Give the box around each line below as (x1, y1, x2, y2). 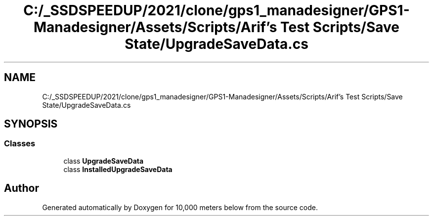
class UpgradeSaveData (63, 156, 144, 165)
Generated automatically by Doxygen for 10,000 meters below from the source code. (42, 203, 318, 212)
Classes (4, 138, 36, 149)
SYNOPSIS (4, 118, 58, 131)
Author (4, 182, 39, 195)
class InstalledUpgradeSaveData (63, 165, 173, 174)
